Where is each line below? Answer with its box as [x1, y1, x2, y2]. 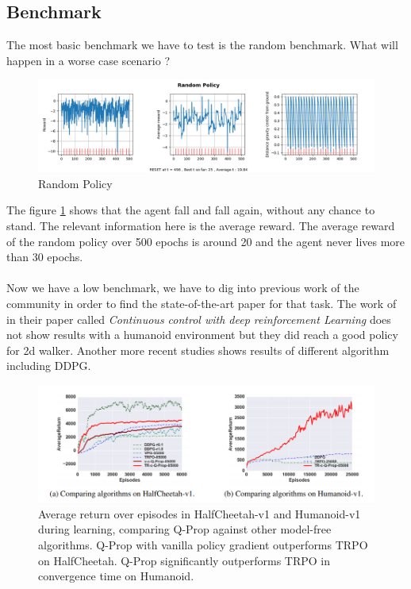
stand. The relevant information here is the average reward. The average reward [6, 217, 395, 233]
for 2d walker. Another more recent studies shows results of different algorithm [6, 341, 390, 358]
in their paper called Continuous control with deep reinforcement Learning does [6, 310, 391, 327]
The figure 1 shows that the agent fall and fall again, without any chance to [6, 202, 375, 218]
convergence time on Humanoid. [38, 568, 194, 584]
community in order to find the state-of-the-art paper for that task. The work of [6, 294, 397, 311]
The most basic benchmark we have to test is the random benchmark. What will [6, 37, 398, 53]
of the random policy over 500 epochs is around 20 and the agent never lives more [6, 233, 405, 249]
